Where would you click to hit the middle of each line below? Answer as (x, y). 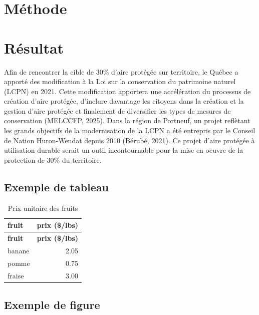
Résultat (34, 47)
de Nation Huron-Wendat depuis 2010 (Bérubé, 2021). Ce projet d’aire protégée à (129, 140)
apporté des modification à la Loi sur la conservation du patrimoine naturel (120, 81)
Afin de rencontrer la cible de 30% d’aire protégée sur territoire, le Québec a (121, 71)
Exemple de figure (52, 305)
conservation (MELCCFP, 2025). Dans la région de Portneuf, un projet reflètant (127, 120)
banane (19, 250)
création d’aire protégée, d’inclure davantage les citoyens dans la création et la (124, 101)
